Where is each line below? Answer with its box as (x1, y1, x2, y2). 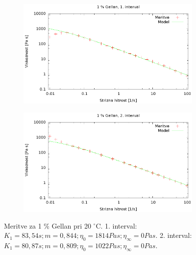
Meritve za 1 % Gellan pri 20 (4, 220, 91, 231)
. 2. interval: (155, 230, 192, 240)
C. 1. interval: (96, 220, 137, 231)
